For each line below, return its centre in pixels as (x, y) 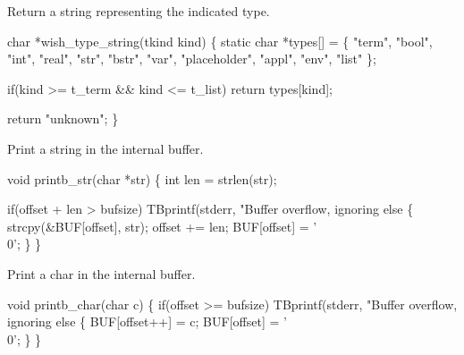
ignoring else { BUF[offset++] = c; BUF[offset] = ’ (147, 321)
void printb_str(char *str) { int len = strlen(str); (142, 178)
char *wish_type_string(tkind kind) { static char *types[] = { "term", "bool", (220, 41)
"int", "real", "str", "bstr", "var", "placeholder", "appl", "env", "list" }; (192, 59)
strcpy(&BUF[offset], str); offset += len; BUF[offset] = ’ (162, 226)
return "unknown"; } (63, 118)
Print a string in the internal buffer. (105, 148)
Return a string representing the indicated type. (139, 11)
